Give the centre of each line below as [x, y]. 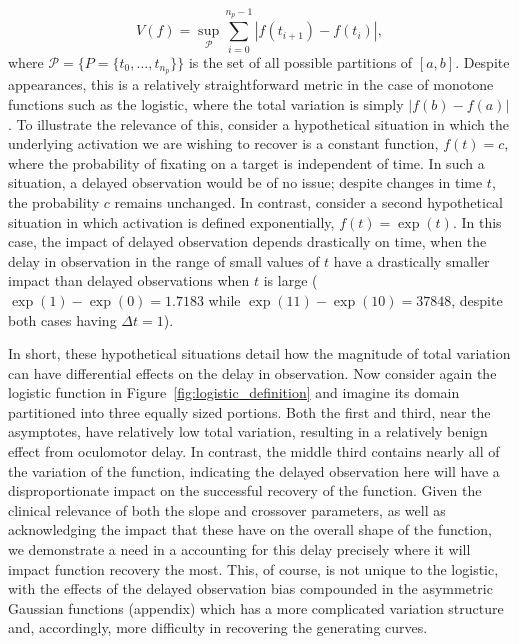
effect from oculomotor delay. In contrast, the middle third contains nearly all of [254, 451]
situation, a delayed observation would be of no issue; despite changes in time [245, 182]
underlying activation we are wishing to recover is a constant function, [223, 143]
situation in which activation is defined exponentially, [171, 221]
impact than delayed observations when [129, 280]
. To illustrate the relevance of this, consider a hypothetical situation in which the [258, 123]
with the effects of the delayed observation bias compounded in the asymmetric [250, 588]
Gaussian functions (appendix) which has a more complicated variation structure [256, 607]
